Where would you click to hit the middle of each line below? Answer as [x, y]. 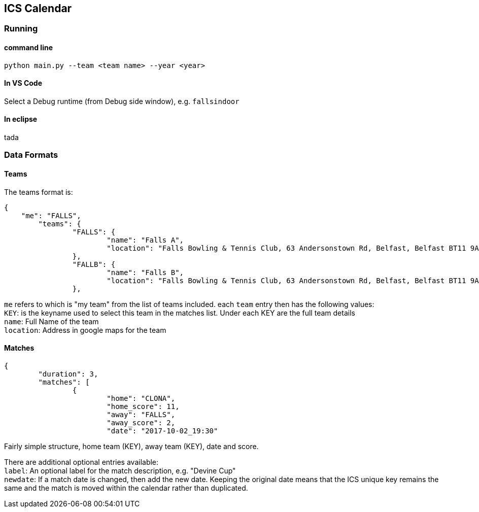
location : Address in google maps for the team [85, 330]
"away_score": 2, [141, 422]
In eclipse [21, 119]
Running [21, 29]
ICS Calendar [38, 8]
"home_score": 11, [143, 406]
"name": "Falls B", [145, 272]
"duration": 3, [68, 374]
